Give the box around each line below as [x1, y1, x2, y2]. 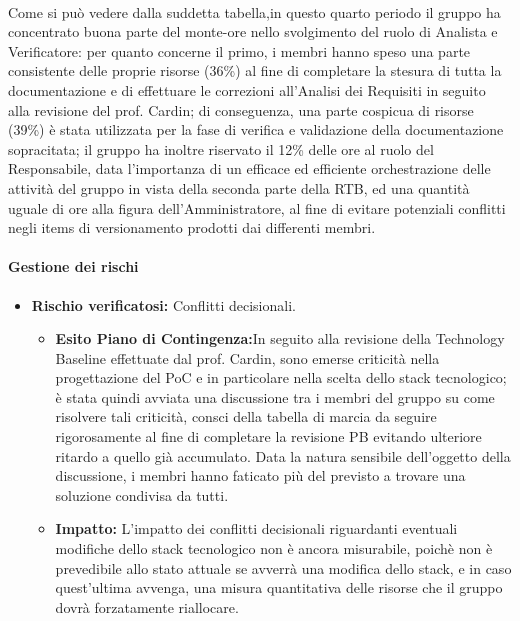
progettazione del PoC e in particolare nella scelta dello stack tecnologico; [55, 367, 507, 388]
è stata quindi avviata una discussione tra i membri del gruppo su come [55, 386, 495, 407]
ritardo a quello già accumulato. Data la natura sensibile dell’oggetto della [55, 445, 511, 466]
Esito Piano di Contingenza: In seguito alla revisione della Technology [55, 328, 505, 349]
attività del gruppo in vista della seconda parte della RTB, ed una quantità [8, 177, 470, 198]
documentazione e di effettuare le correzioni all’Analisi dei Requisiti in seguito [8, 79, 486, 100]
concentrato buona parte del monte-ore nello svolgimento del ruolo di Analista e [8, 21, 498, 42]
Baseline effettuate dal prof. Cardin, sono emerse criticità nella [55, 347, 440, 368]
